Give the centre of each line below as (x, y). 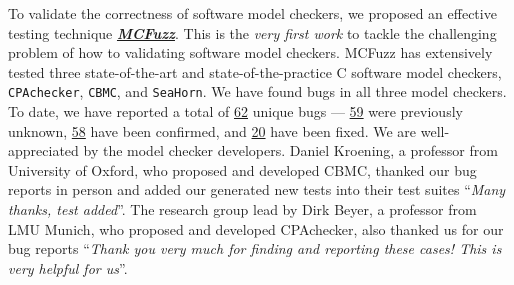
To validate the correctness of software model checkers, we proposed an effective (252, 13)
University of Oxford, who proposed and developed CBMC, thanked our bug (242, 169)
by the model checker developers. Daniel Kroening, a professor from (290, 150)
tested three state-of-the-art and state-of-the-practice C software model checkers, (255, 71)
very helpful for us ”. (68, 267)
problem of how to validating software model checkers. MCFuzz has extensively (250, 52)
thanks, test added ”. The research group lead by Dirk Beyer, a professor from (242, 209)
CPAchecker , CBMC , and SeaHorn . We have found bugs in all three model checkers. (257, 91)
